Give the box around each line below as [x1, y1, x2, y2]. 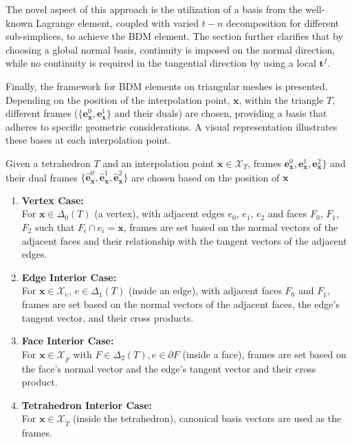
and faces [267, 206, 307, 221]
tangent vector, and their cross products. [21, 310, 194, 324]
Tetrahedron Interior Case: [21, 397, 153, 412]
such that [35, 220, 75, 234]
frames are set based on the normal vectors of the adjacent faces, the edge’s [21, 297, 340, 311]
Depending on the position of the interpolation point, [5, 92, 230, 107]
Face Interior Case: [21, 333, 114, 348]
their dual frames [5, 170, 78, 184]
